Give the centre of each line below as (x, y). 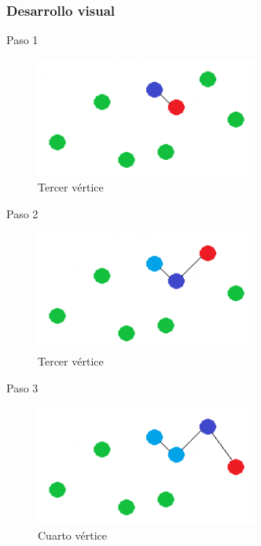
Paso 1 (22, 40)
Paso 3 (22, 387)
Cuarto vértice (72, 535)
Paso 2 (22, 213)
